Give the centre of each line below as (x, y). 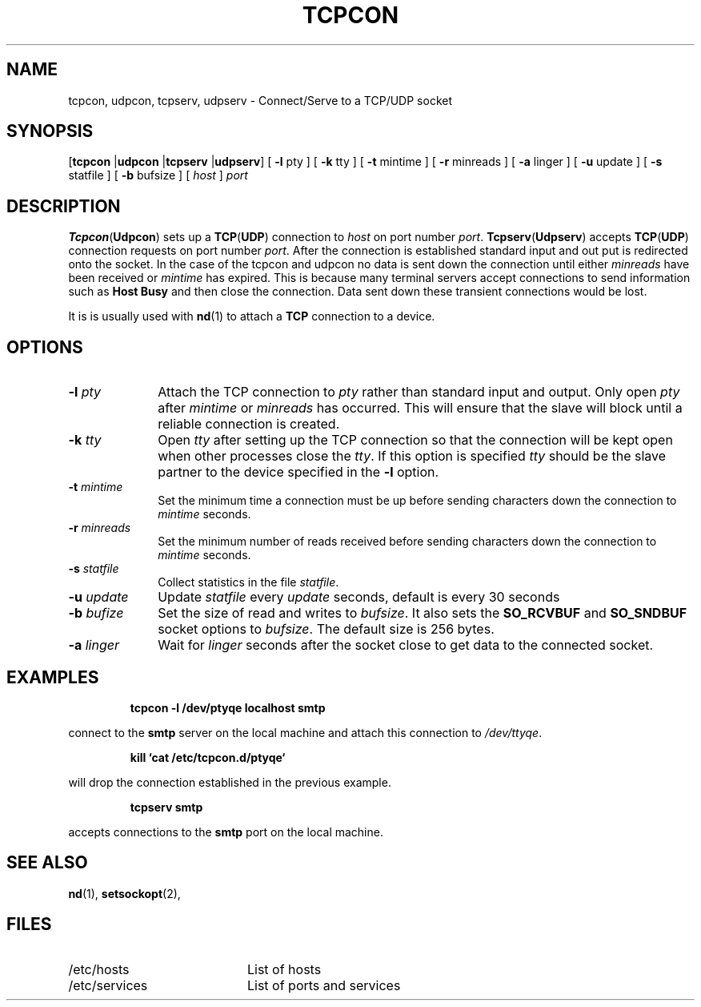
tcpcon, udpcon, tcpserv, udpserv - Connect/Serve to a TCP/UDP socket (260, 100)
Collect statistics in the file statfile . (248, 582)
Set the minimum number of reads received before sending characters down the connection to (407, 542)
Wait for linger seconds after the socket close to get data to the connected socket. (406, 645)
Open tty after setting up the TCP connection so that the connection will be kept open (415, 440)
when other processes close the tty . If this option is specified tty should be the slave (412, 456)
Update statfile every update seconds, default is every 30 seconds (359, 597)
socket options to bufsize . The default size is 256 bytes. (326, 629)
